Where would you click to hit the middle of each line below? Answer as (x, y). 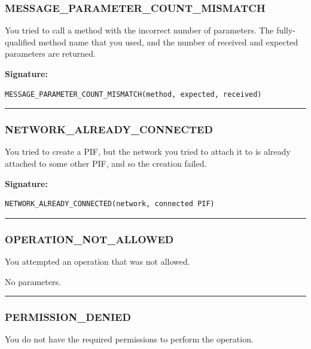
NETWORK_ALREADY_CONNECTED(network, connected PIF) (110, 204)
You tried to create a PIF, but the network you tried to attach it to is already (148, 151)
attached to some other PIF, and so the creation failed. (106, 163)
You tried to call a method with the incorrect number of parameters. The (139, 30)
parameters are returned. (50, 53)
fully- (286, 30)
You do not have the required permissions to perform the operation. (129, 339)
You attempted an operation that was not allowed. (97, 261)
